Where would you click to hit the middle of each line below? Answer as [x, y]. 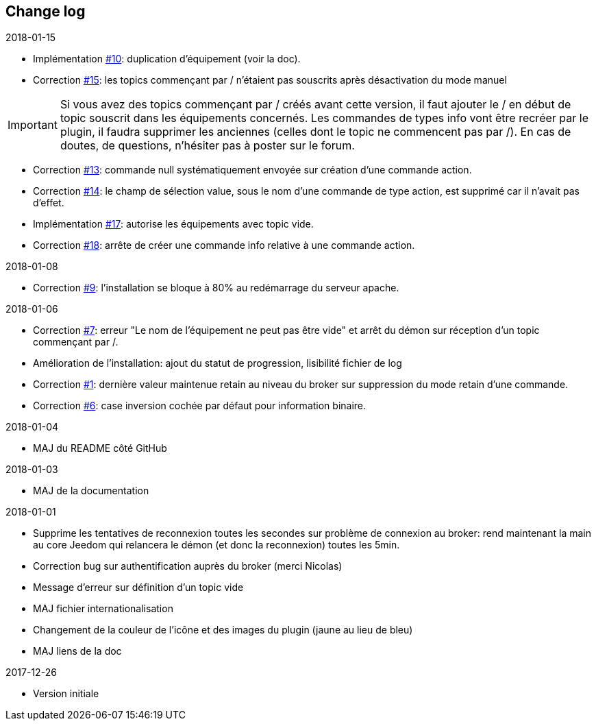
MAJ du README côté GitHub [100, 448]
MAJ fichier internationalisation [103, 609]
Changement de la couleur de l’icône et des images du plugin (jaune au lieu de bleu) [223, 630]
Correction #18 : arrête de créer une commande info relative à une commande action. [224, 245]
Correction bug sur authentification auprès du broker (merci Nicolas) [188, 566]
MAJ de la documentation [91, 491]
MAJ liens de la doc [77, 651]
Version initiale [66, 694]
